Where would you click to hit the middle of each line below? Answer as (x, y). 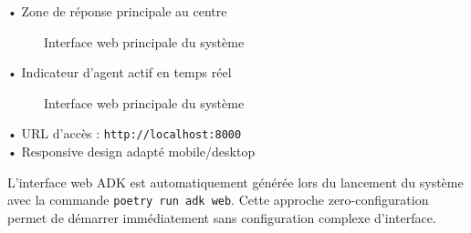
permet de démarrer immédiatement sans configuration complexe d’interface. (222, 217)
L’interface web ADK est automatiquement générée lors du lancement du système (235, 182)
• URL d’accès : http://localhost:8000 (125, 133)
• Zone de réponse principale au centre (117, 11)
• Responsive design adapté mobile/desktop (131, 152)
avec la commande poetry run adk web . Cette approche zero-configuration (218, 200)
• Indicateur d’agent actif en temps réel (120, 72)
